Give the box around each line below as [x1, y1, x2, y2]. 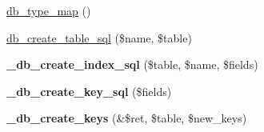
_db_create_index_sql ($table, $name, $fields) [6, 56, 258, 73]
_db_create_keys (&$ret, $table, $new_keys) [6, 110, 247, 126]
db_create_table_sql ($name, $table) [6, 29, 192, 46]
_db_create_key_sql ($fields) [6, 82, 172, 99]
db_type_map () [6, 2, 91, 18]
